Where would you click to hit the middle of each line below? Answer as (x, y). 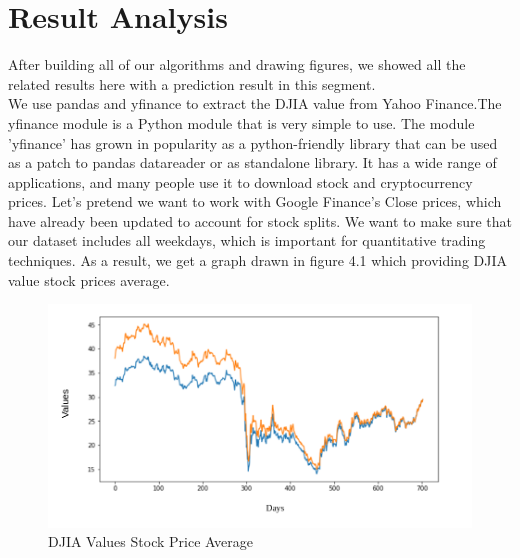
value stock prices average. (89, 279)
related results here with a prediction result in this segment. (192, 83)
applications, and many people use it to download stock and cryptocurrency (240, 181)
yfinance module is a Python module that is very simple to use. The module (241, 122)
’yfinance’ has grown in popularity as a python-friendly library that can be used (253, 142)
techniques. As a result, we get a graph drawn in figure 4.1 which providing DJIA (257, 260)
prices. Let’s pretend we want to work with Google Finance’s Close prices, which (255, 201)
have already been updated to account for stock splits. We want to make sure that (260, 220)
